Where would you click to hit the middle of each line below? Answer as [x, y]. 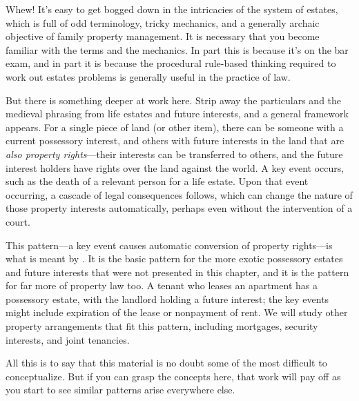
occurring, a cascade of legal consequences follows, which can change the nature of [179, 194]
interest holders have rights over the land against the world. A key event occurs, [175, 167]
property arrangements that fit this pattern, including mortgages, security [162, 326]
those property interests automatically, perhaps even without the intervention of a [179, 208]
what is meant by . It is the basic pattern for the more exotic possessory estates [174, 258]
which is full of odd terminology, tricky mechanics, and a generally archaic [163, 22]
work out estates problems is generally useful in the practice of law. [148, 76]
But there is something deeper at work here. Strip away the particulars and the [174, 100]
